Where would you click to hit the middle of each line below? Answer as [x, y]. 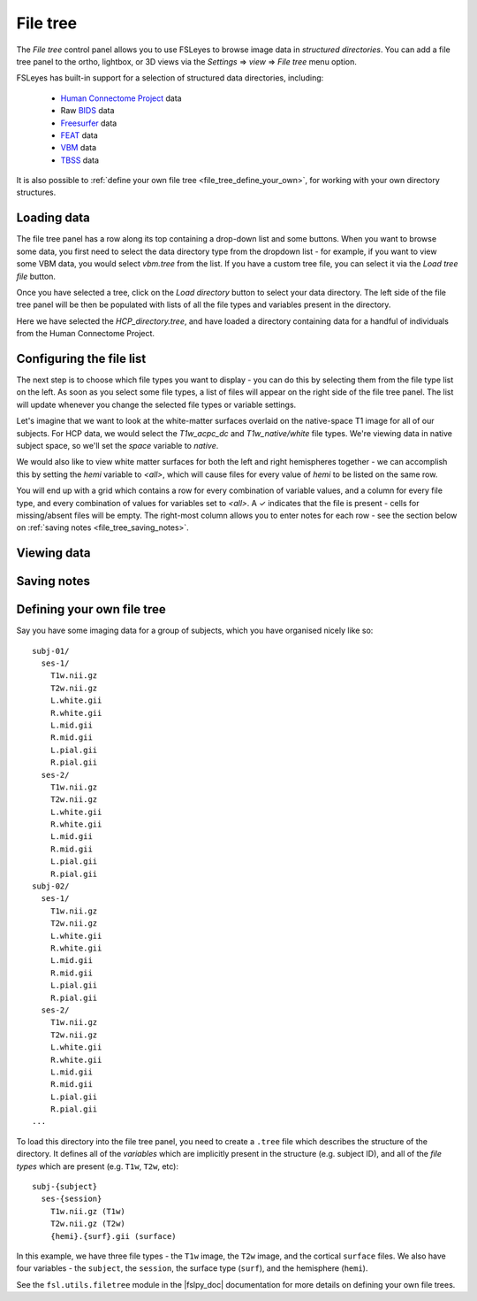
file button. [36, 276]
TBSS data [80, 160]
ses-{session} [72, 1199]
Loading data [53, 218]
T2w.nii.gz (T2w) [87, 1224]
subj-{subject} [65, 1187]
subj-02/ [51, 886]
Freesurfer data [89, 123]
